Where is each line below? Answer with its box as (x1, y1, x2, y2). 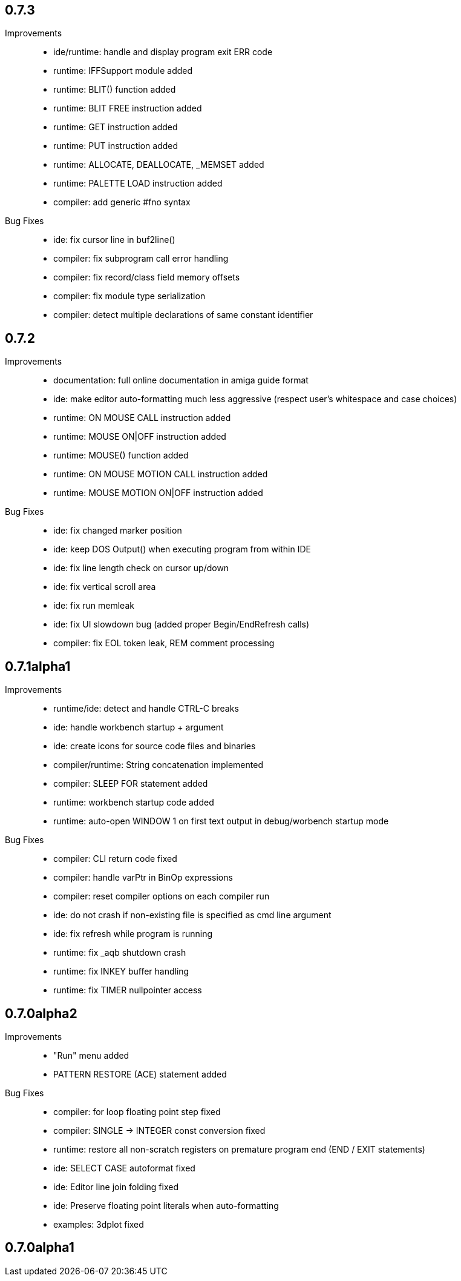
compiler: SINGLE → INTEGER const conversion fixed (53, 1125, 266, 1136)
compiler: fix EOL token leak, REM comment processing (53, 638, 275, 649)
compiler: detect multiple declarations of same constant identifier (53, 309, 313, 320)
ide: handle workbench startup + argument (53, 722, 224, 733)
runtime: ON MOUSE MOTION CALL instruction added (53, 469, 268, 480)
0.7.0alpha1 (5, 1240, 74, 1256)
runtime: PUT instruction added (53, 141, 178, 151)
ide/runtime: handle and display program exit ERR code (53, 47, 273, 58)
